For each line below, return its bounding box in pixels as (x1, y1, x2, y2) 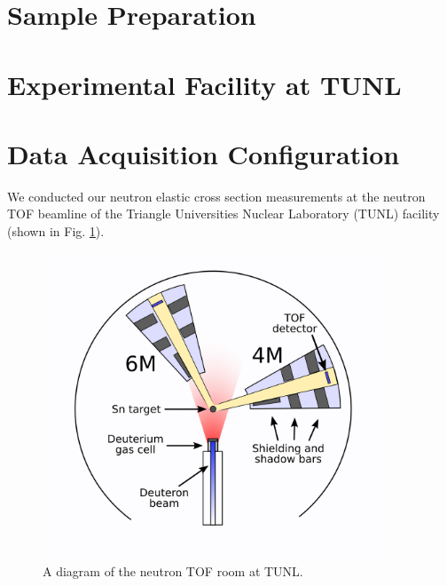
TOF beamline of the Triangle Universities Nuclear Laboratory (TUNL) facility (7, 204, 440, 223)
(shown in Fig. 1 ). (7, 222, 105, 241)
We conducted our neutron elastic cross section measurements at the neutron (7, 186, 426, 205)
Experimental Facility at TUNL (7, 66, 402, 102)
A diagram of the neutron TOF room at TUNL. (43, 561, 303, 580)
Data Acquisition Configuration (7, 135, 400, 171)
